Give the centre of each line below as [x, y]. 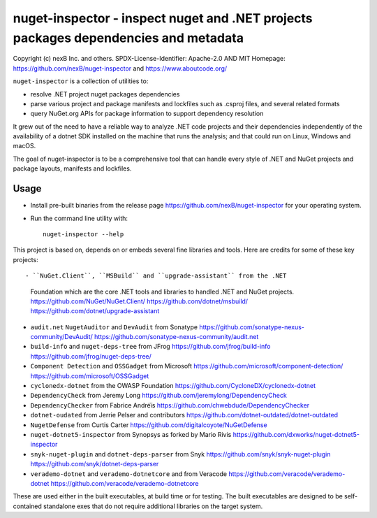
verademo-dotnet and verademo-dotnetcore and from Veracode [128, 474]
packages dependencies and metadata [128, 38]
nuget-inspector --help [83, 234]
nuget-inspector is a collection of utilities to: [81, 81]
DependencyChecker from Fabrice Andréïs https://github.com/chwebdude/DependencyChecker [170, 405]
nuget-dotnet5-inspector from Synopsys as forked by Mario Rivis [131, 434]
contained [27, 506]
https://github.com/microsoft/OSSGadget [90, 376]
